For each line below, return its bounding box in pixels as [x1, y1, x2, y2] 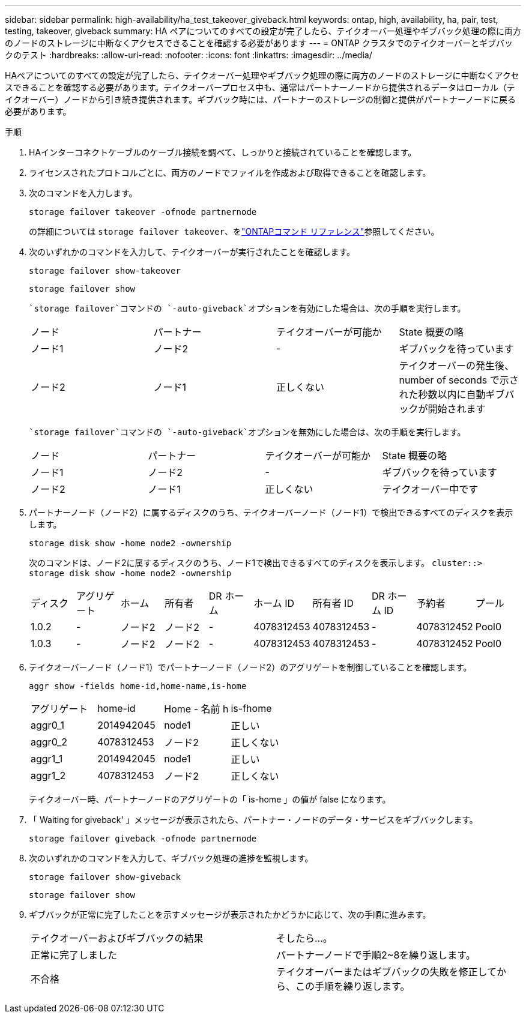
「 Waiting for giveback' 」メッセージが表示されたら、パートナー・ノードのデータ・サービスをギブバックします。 [29, 815, 478, 825]
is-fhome [231, 702, 272, 714]
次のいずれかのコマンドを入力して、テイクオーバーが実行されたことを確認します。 [29, 247, 355, 257]
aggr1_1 [31, 753, 63, 765]
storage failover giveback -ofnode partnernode [29, 834, 257, 843]
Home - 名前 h [164, 703, 229, 715]
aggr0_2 [31, 736, 68, 748]
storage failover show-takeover [29, 266, 181, 276]
